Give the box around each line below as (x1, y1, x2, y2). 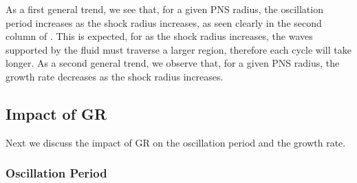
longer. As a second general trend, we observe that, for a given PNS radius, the (6, 56, 340, 70)
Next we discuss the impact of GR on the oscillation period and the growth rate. (6, 135, 346, 149)
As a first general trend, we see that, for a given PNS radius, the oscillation (6, 2, 323, 16)
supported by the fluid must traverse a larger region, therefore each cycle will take (6, 42, 351, 56)
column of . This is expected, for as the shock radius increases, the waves (6, 29, 313, 43)
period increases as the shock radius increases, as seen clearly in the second (6, 15, 322, 30)
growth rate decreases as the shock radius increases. (6, 69, 224, 83)
